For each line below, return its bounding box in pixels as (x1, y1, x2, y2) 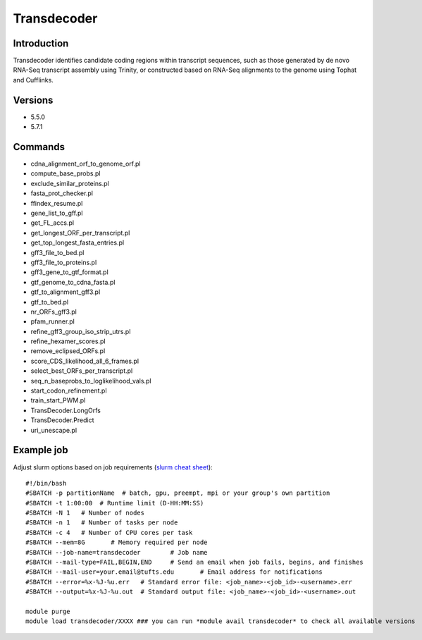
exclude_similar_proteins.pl (30, 179, 109, 187)
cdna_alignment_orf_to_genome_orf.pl (30, 159, 141, 168)
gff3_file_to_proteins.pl (30, 258, 97, 266)
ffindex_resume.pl (30, 199, 83, 207)
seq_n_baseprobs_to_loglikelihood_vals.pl (30, 376, 151, 385)
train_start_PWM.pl (30, 396, 86, 405)
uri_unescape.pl (30, 426, 77, 434)
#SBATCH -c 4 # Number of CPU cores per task (25, 529, 193, 536)
